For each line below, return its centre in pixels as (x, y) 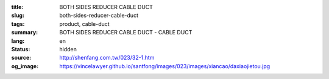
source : (21, 58)
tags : (18, 24)
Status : (21, 49)
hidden (68, 49)
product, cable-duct (84, 24)
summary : (25, 33)
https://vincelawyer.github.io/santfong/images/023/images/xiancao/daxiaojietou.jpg (165, 66)
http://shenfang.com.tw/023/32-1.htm (107, 58)
